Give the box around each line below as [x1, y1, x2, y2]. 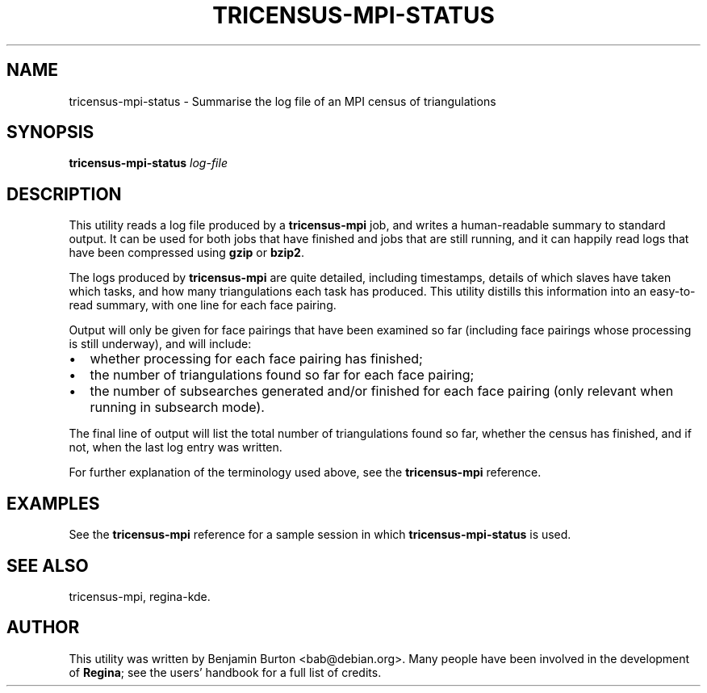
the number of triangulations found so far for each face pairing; [90, 367, 475, 384]
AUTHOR [6, 617, 80, 638]
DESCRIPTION [6, 183, 122, 204]
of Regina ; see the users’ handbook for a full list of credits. [69, 665, 382, 679]
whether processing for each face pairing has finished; [90, 351, 423, 367]
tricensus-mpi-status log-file [69, 156, 228, 170]
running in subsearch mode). [90, 399, 265, 416]
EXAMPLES [6, 493, 100, 514]
